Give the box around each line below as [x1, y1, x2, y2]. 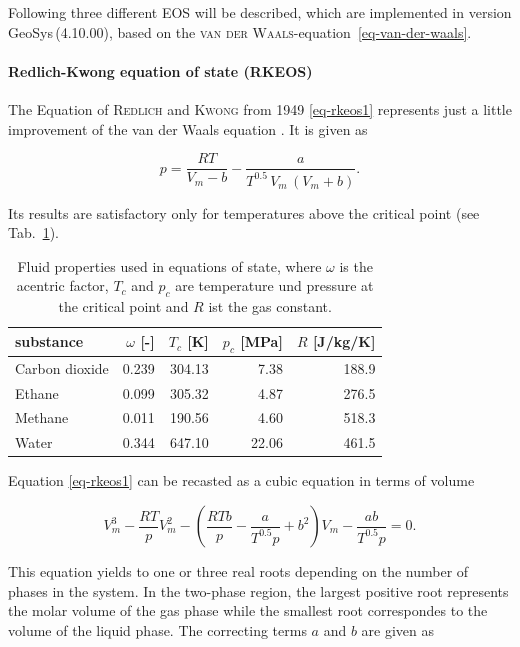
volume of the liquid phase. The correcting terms [8, 619, 307, 640]
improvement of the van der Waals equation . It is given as [8, 118, 368, 139]
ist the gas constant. [208, 296, 332, 317]
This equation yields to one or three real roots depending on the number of [8, 561, 469, 582]
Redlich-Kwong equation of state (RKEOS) [8, 60, 313, 81]
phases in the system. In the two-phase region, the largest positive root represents [8, 580, 509, 601]
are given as [361, 619, 435, 640]
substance [15, 331, 84, 352]
